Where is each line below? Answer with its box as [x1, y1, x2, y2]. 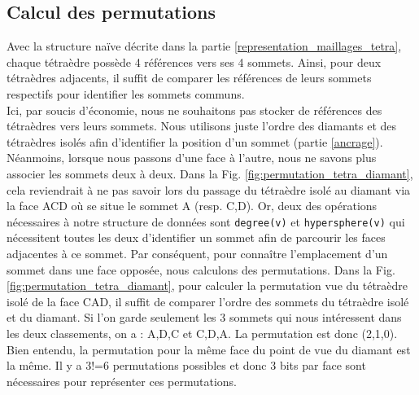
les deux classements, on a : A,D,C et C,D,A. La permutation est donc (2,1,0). [7, 324, 398, 341]
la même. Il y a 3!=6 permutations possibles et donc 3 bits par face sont [7, 357, 366, 374]
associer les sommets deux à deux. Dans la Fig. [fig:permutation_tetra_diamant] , [7, 165, 413, 182]
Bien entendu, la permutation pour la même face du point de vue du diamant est [7, 340, 411, 358]
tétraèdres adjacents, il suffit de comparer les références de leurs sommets [7, 69, 372, 86]
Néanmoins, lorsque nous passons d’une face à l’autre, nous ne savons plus [7, 149, 377, 166]
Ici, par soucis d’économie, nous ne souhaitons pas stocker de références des [7, 101, 382, 118]
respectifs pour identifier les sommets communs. [7, 85, 245, 102]
